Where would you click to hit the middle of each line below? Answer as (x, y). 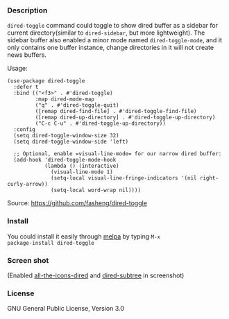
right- (209, 178)
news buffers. (27, 55)
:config (25, 130)
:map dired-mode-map (65, 99)
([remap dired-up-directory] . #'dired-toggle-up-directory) (125, 118)
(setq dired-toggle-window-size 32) (66, 136)
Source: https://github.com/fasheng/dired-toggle (77, 203)
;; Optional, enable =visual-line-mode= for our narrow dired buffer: (118, 154)
